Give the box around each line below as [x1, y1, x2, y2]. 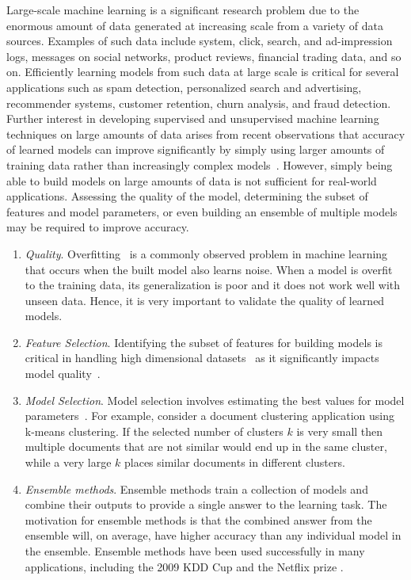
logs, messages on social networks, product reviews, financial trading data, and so [6, 48, 401, 64]
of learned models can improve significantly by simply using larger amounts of [6, 141, 385, 158]
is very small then [296, 422, 383, 439]
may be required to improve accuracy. [6, 219, 189, 235]
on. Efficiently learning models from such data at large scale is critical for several [6, 63, 399, 80]
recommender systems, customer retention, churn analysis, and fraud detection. [6, 94, 391, 111]
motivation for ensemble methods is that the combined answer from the [25, 511, 372, 528]
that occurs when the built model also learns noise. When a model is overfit [25, 261, 393, 277]
